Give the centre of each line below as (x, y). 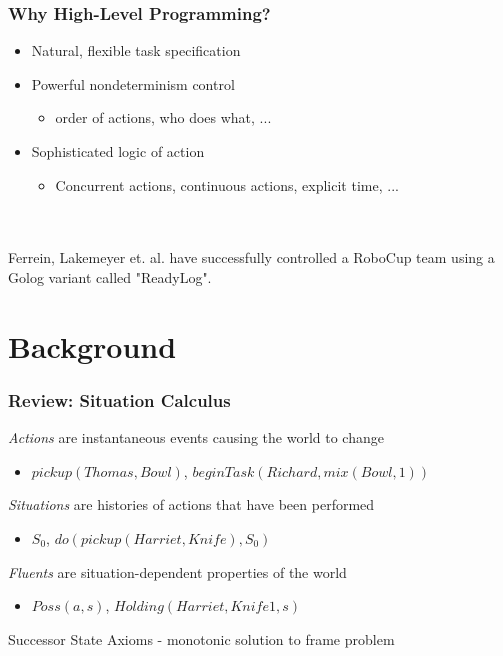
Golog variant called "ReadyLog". (110, 276)
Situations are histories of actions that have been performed (191, 504)
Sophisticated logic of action (118, 151)
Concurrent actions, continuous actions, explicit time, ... (227, 184)
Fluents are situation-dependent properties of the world (177, 571)
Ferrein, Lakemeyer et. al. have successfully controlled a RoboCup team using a (251, 257)
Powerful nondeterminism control (133, 83)
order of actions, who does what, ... (163, 117)
